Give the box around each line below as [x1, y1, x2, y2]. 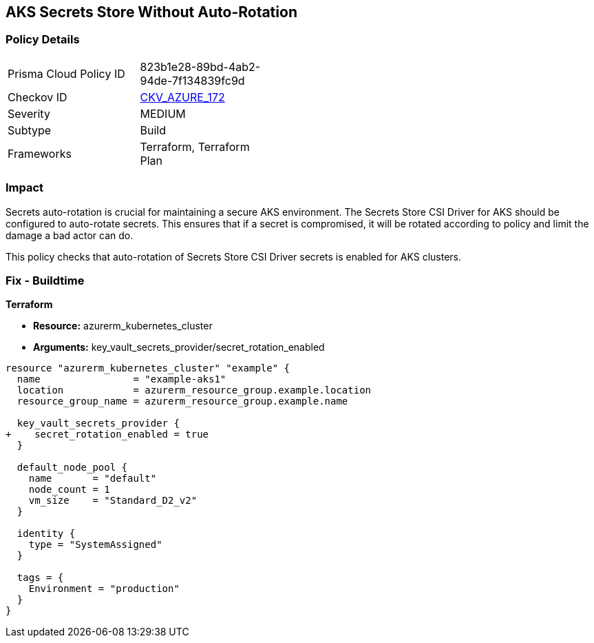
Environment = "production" [28, 583, 180, 595]
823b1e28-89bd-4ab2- [140, 59, 261, 74]
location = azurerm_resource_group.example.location [17, 385, 372, 396]
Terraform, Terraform [140, 139, 250, 154]
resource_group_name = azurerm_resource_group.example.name [17, 396, 348, 407]
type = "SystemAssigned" [28, 539, 162, 551]
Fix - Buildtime [6, 273, 85, 287]
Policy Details [6, 32, 80, 47]
